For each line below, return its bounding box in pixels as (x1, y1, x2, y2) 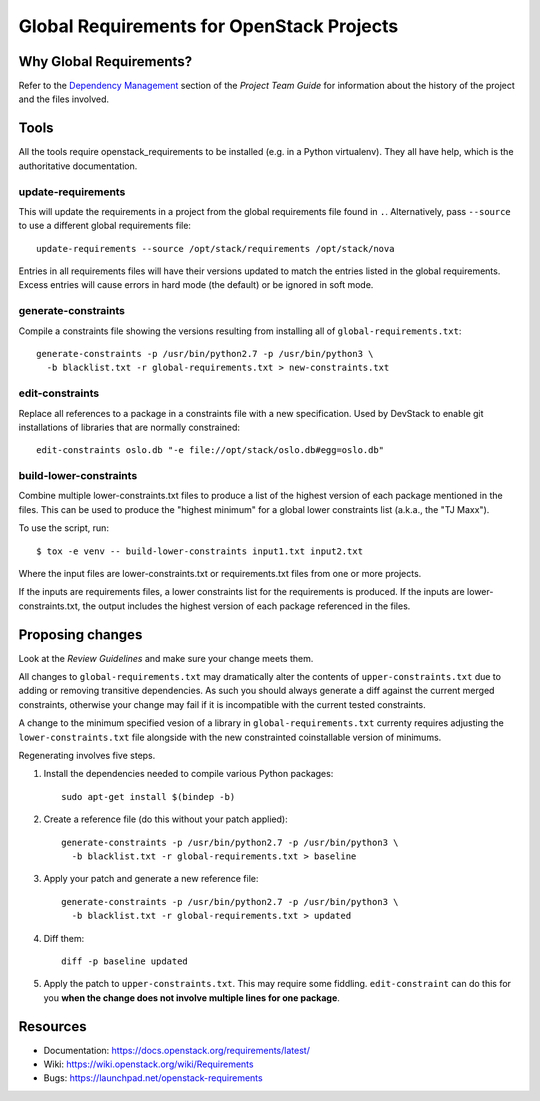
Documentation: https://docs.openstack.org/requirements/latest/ (43, 1044, 310, 1056)
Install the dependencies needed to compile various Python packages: (43, 768, 334, 780)
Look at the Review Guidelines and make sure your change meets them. (18, 652, 314, 664)
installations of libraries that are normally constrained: (18, 421, 240, 433)
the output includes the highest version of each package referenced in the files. (82, 600, 411, 612)
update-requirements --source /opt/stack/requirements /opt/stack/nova (36, 243, 395, 254)
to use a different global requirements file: (18, 220, 192, 232)
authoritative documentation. (18, 160, 138, 172)
